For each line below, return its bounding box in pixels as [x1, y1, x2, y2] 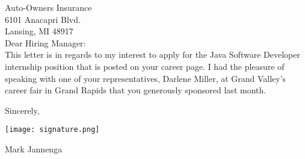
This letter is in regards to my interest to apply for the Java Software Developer [5, 48, 300, 61]
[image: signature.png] [5, 125, 100, 134]
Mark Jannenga [5, 143, 63, 155]
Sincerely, [5, 104, 40, 116]
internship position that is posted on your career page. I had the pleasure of [5, 60, 285, 72]
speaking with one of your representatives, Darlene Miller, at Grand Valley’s [5, 72, 286, 84]
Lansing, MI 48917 [5, 25, 73, 37]
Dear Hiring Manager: [5, 36, 86, 49]
